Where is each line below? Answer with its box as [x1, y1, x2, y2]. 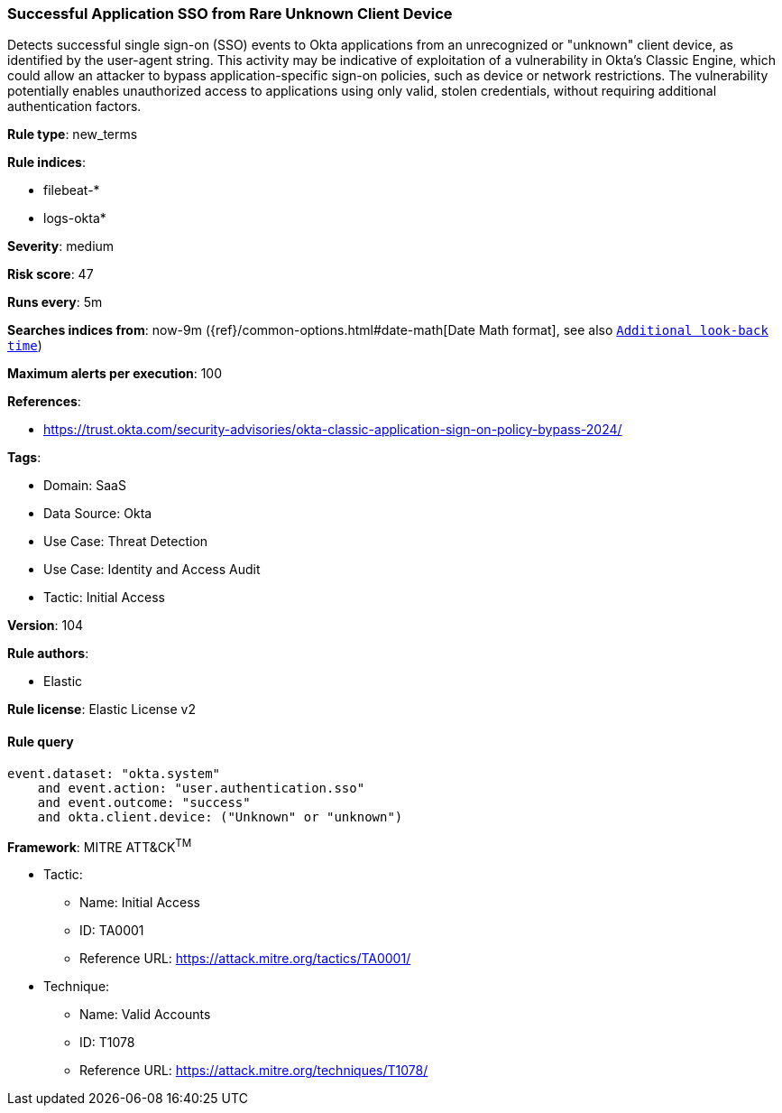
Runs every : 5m [7, 294, 103, 311]
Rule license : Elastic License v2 [7, 701, 196, 718]
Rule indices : [7, 154, 86, 171]
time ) [7, 338, 42, 354]
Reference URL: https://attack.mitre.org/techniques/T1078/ [79, 1062, 428, 1079]
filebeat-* [43, 182, 100, 199]
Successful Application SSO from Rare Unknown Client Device [7, 5, 453, 23]
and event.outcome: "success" [37, 794, 251, 810]
